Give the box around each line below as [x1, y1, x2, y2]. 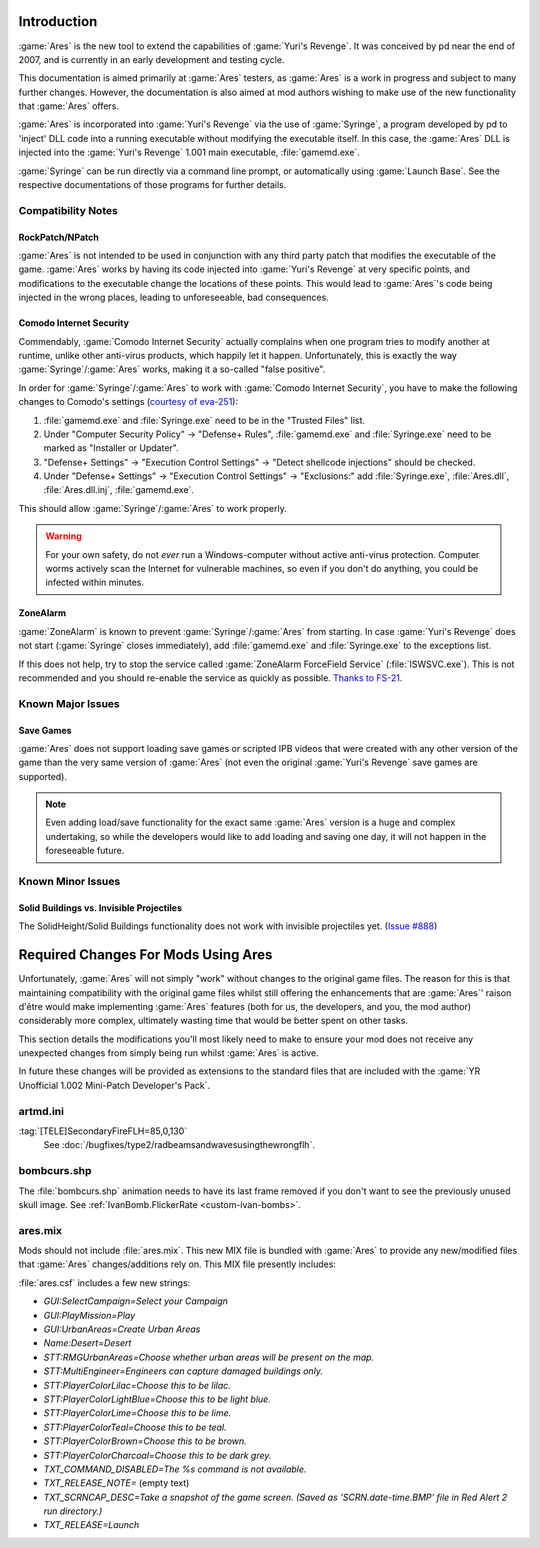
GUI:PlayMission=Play [43, 1309, 136, 1321]
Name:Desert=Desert [43, 1337, 132, 1349]
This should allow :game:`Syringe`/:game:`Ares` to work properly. [18, 502, 287, 514]
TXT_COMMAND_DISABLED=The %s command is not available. [43, 1463, 307, 1475]
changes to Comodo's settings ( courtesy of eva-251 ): [18, 396, 239, 408]
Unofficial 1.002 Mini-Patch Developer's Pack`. [18, 1079, 211, 1091]
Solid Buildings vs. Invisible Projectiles [18, 901, 182, 914]
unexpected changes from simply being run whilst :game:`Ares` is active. [18, 1047, 319, 1059]
